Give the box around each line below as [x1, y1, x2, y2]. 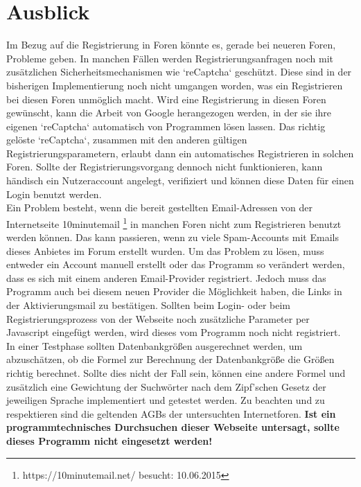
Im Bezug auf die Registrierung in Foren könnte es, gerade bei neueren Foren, [6, 37, 336, 52]
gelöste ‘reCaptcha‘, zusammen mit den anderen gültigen [6, 132, 247, 147]
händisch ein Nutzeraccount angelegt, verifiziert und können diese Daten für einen [6, 173, 354, 188]
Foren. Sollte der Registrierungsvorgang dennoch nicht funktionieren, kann [6, 159, 323, 174]
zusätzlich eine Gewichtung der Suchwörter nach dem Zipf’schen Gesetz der [6, 379, 326, 393]
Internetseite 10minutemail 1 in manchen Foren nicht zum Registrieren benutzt [6, 214, 342, 231]
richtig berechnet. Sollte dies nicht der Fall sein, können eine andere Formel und [6, 366, 346, 380]
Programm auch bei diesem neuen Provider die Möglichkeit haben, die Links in [6, 284, 342, 299]
